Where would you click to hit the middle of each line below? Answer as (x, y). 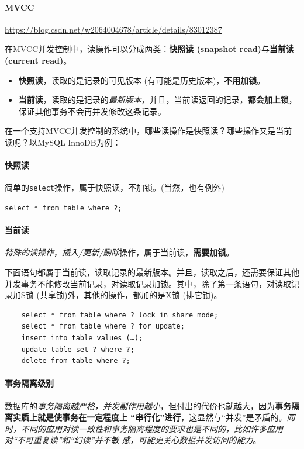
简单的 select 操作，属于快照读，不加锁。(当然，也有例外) (115, 187)
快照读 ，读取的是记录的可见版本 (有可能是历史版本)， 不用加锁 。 (142, 80)
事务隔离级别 (29, 383)
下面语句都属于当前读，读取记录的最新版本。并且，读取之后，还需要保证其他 (152, 272)
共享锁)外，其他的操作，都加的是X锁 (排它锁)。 (131, 295)
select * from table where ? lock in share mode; (120, 315)
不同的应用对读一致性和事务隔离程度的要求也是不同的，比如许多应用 (152, 428)
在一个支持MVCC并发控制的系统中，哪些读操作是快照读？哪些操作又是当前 (148, 131)
